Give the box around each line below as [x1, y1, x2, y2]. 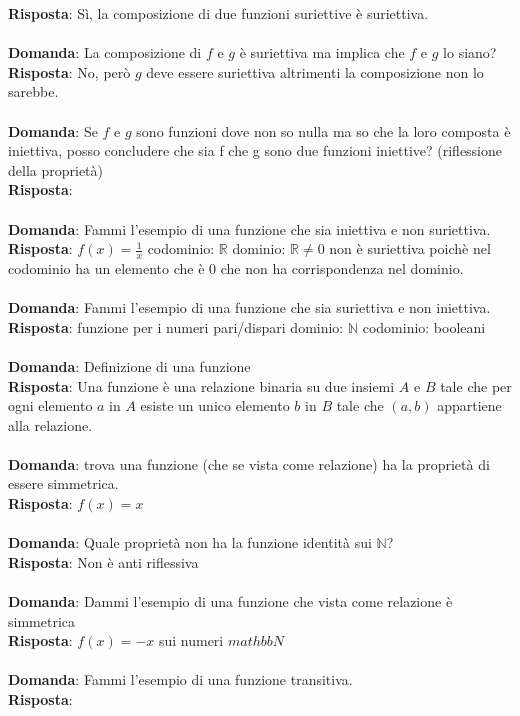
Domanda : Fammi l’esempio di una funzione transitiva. [8, 669, 353, 690]
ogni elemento [8, 395, 93, 416]
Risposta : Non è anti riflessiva [8, 551, 199, 572]
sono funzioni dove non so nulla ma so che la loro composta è [136, 120, 511, 141]
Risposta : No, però [8, 61, 131, 82]
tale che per [440, 375, 512, 396]
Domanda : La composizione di [8, 42, 202, 63]
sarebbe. [8, 81, 59, 102]
